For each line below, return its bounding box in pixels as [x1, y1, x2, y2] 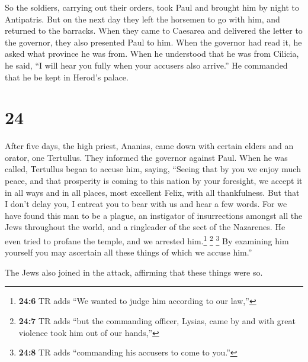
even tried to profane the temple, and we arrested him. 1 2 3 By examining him [5, 233, 289, 247]
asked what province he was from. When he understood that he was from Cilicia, [5, 47, 299, 60]
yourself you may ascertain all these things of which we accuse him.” [5, 246, 252, 258]
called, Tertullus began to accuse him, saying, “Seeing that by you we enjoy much [5, 163, 301, 175]
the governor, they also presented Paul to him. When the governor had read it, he [5, 35, 302, 48]
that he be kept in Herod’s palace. [5, 70, 129, 83]
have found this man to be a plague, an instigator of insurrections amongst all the [5, 209, 303, 221]
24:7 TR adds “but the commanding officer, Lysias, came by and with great [18, 315, 296, 327]
